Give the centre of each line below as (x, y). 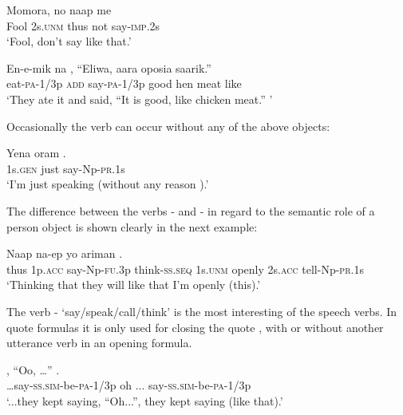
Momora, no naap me (59, 10)
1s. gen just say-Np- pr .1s (66, 168)
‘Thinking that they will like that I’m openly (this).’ (134, 285)
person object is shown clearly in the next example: (132, 226)
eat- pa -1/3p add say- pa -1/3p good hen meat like (124, 83)
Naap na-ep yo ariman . (65, 253)
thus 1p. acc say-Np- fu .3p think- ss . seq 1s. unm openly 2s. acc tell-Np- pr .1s (185, 269)
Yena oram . (36, 153)
